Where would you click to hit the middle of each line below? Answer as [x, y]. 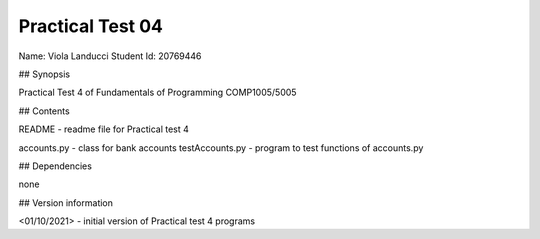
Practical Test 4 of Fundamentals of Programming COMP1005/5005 [157, 92]
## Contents [44, 111]
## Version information [66, 202]
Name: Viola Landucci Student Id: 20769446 [110, 56]
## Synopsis [44, 74]
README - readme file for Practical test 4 [104, 129]
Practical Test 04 [91, 26]
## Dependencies [55, 166]
